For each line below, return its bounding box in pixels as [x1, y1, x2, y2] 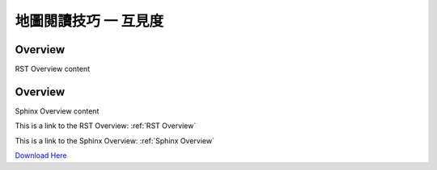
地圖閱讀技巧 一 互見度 [15, 12, 164, 30]
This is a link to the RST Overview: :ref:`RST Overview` [15, 121, 197, 131]
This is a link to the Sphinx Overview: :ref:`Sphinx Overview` [15, 135, 214, 145]
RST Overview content [15, 64, 91, 74]
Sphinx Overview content [15, 106, 100, 116]
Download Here [15, 151, 68, 160]
